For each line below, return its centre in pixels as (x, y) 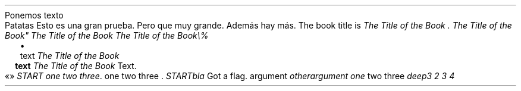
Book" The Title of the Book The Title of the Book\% (107, 35)
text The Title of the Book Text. (76, 66)
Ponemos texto (34, 15)
